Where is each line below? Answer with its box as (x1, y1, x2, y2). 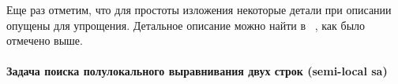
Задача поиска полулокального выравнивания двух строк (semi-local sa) (6, 63, 388, 79)
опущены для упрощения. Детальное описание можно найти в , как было (6, 16, 366, 33)
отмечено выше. (6, 32, 83, 49)
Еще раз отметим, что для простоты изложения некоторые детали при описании (6, 2, 392, 17)
